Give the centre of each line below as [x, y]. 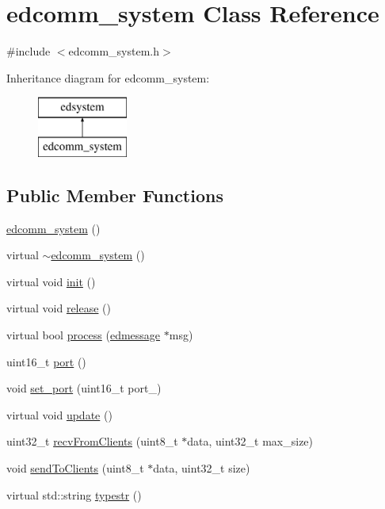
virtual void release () [59, 308]
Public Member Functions [115, 195]
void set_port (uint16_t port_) [84, 388]
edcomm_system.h [114, 51]
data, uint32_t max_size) [250, 441]
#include [29, 51]
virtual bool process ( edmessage [84, 335]
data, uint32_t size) [202, 468]
